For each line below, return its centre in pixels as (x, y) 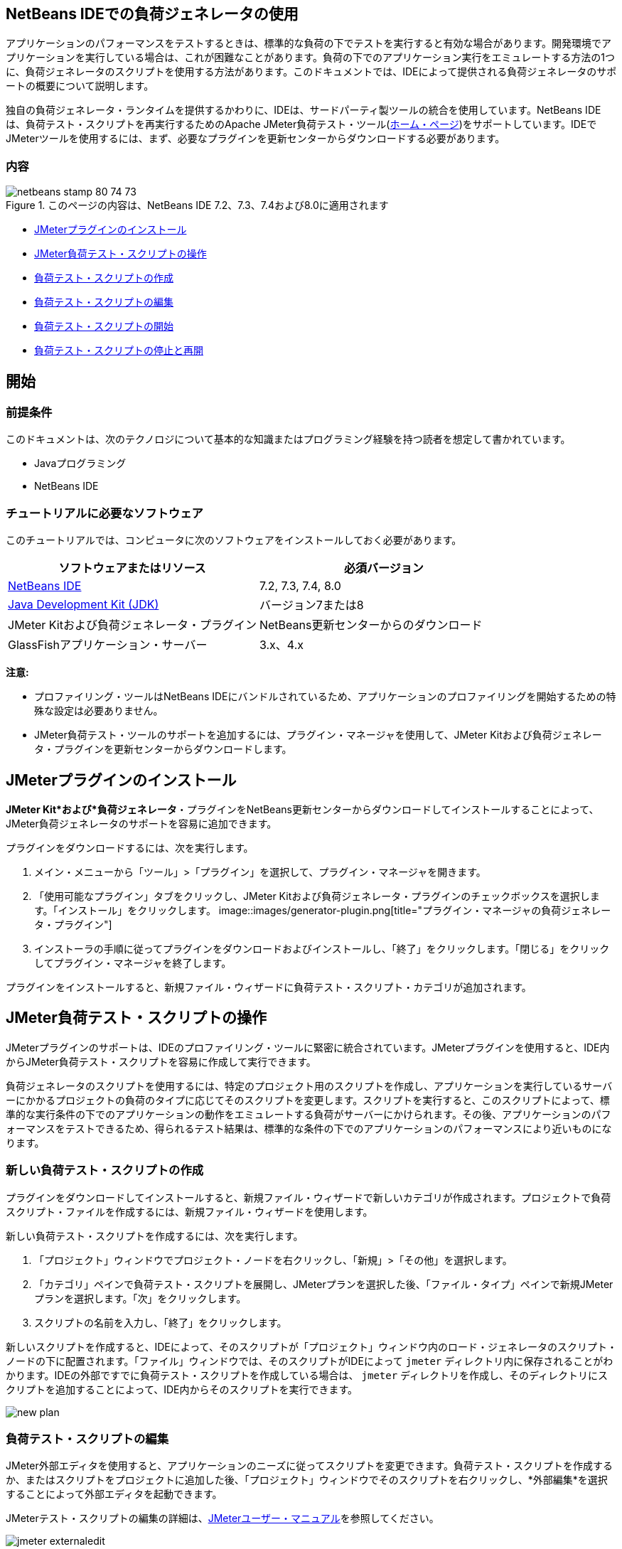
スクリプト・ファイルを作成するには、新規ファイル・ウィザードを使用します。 (189, 1211)
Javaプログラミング (80, 463)
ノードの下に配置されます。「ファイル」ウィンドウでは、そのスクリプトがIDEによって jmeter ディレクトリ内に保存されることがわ (310, 1361)
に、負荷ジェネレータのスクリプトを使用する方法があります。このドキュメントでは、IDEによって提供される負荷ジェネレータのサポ (311, 72)
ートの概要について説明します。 (80, 86)
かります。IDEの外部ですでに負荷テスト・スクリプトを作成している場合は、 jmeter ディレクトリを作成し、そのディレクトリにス (307, 1375)
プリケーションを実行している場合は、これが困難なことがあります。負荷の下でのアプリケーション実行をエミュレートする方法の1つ (311, 58)
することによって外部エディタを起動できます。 (114, 1494)
